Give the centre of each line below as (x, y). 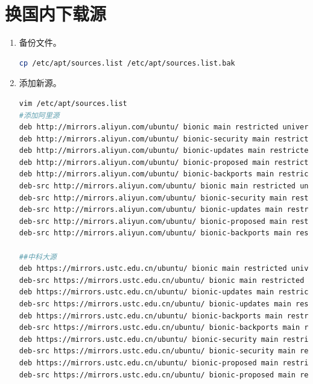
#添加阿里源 (39, 115)
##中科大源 (38, 257)
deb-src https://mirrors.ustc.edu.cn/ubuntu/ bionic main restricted (162, 280)
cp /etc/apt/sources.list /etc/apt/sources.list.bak (127, 63)
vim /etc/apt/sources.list (73, 103)
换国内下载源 (56, 14)
